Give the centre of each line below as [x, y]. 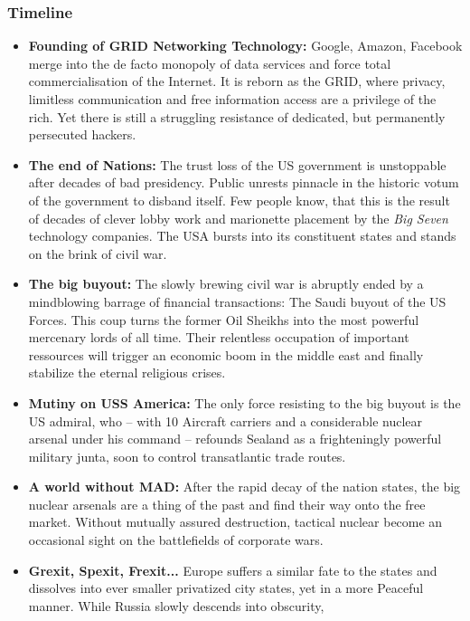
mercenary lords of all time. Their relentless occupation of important [219, 337]
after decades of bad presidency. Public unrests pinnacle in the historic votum [244, 182]
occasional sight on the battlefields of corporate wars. [176, 540]
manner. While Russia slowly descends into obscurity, [176, 605]
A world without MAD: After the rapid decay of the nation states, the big [244, 487]
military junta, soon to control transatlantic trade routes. [187, 456]
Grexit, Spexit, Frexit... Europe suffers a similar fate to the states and [233, 570]
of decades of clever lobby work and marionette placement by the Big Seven [238, 218]
